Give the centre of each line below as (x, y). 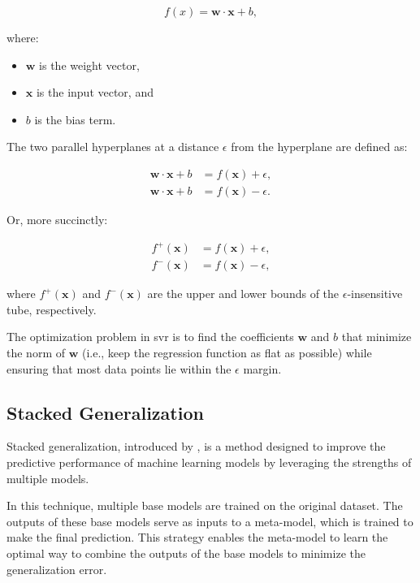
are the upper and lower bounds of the (243, 294)
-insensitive (375, 294)
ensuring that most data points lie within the (119, 368)
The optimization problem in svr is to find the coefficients (150, 337)
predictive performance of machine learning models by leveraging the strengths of (209, 462)
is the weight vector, (89, 65)
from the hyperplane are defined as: (319, 147)
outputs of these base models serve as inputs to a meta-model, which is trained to (210, 521)
